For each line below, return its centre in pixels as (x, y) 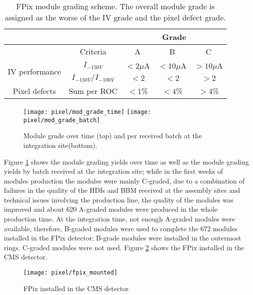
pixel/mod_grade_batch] (62, 120)
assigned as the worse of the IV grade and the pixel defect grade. (116, 17)
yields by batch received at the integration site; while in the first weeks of (113, 171)
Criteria (93, 51)
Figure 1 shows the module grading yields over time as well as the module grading (126, 161)
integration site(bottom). (60, 145)
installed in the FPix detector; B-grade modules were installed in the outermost (123, 238)
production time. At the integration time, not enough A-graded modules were (120, 219)
